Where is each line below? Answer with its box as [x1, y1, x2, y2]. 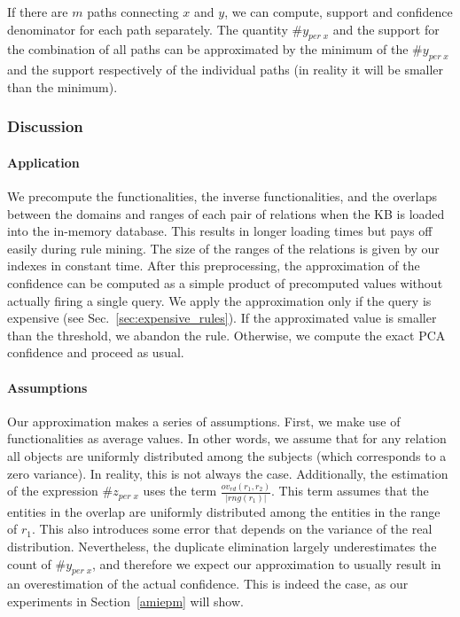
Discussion [7, 115, 83, 137]
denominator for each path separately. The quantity [7, 20, 288, 38]
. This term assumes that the [271, 481, 429, 500]
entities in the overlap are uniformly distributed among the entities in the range [7, 502, 441, 520]
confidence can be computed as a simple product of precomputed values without [7, 273, 443, 292]
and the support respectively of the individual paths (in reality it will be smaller [7, 60, 444, 79]
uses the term [143, 481, 217, 500]
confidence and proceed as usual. [7, 343, 184, 362]
